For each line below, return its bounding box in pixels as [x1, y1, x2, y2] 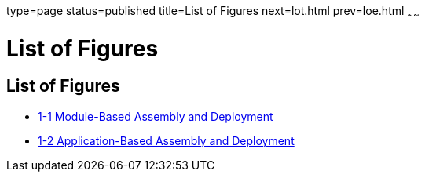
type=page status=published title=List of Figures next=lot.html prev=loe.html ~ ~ [6, 4, 420, 20]
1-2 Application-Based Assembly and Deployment [38, 133, 295, 147]
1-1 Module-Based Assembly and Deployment [38, 109, 273, 123]
